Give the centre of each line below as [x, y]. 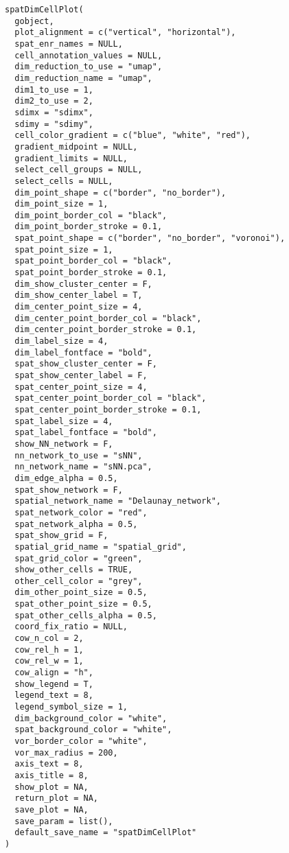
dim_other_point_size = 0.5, [81, 593]
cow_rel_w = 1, [49, 661]
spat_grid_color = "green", [79, 558]
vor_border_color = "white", [81, 741]
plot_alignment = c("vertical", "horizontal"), [125, 33]
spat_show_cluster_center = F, [86, 364]
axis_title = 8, [51, 775]
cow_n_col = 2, [49, 639]
